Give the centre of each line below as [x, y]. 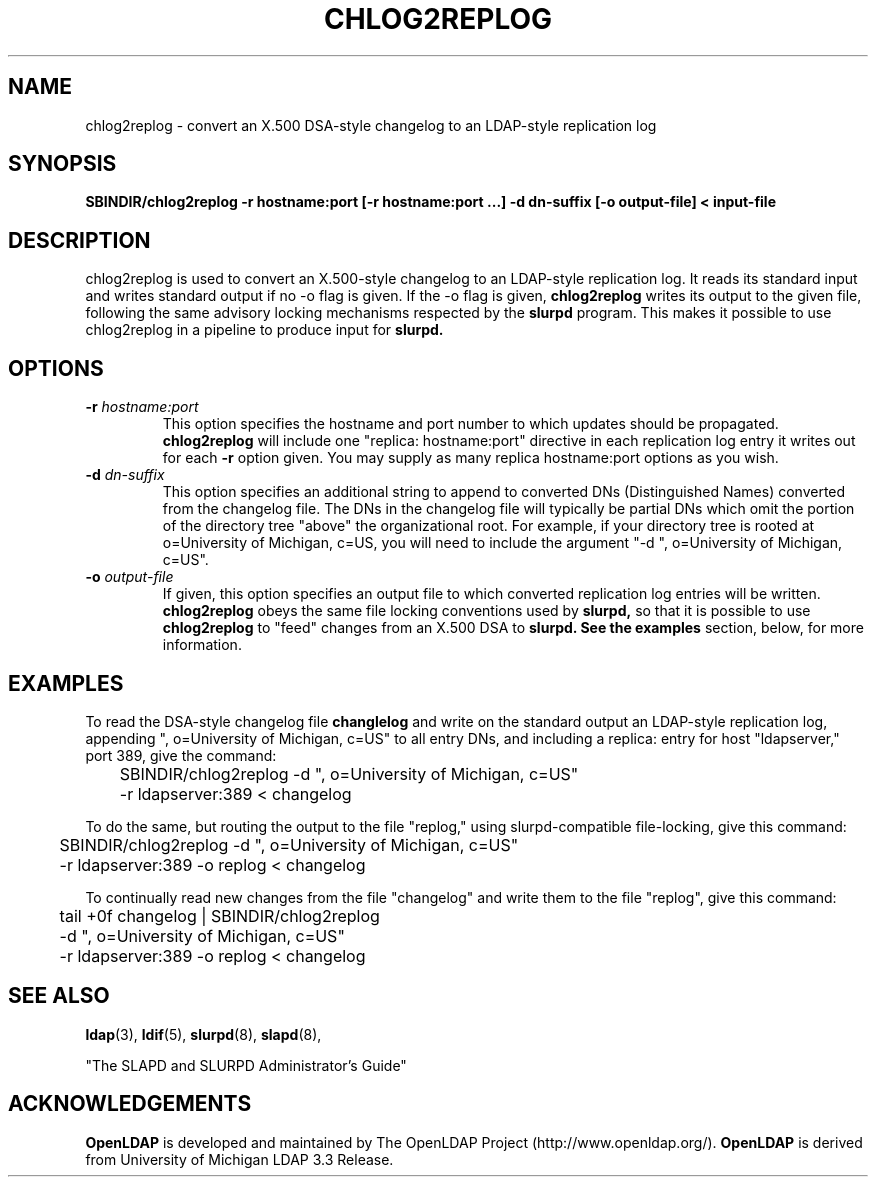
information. [202, 645]
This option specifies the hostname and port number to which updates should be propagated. [470, 424]
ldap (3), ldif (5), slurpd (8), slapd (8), [203, 1034]
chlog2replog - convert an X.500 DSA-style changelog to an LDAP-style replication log [371, 125]
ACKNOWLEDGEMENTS [130, 1104]
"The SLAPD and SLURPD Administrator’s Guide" [246, 1065]
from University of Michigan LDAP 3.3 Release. [239, 1159]
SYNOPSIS [62, 164]
